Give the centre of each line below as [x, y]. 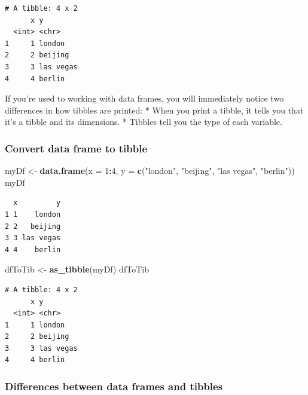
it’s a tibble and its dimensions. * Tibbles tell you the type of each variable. [144, 122]
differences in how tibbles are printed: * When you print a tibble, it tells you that [154, 110]
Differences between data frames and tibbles [114, 386]
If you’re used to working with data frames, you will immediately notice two [144, 98]
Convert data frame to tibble [76, 148]
